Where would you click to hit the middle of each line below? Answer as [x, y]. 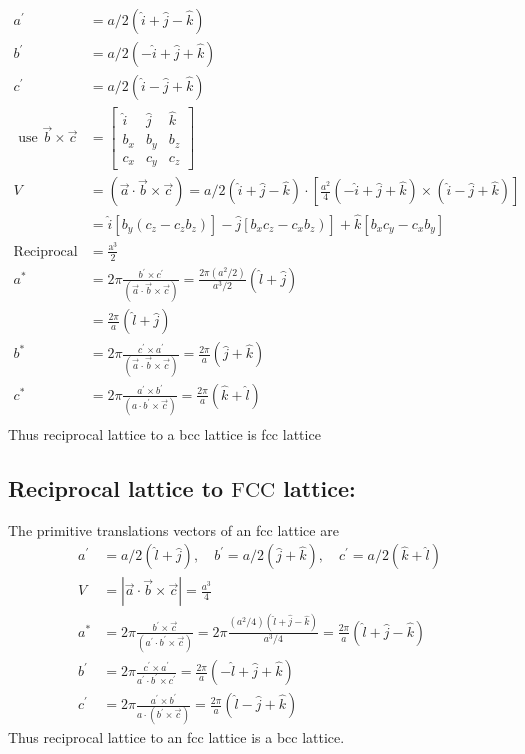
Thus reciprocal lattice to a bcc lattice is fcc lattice [164, 433]
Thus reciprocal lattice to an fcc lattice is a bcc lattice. [176, 737]
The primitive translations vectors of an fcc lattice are [173, 529]
